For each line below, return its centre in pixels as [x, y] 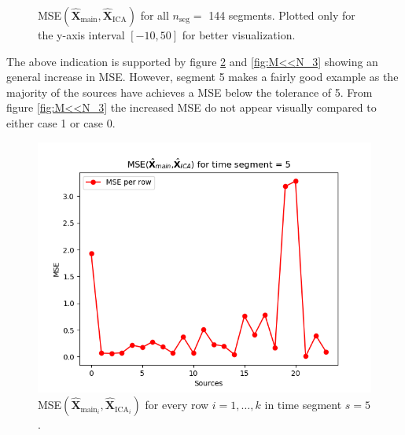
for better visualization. [239, 35]
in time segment [303, 405]
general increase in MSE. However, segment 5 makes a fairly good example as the [202, 77]
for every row [177, 405]
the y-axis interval [81, 35]
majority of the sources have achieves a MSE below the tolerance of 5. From [190, 92]
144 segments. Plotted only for [282, 15]
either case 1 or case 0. [61, 122]
